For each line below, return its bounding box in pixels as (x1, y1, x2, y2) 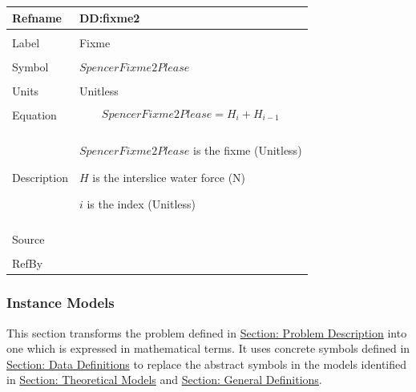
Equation (12, 106, 57, 123)
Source (12, 231, 45, 248)
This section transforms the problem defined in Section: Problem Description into (6, 324, 407, 341)
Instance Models (6, 293, 115, 313)
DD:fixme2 (79, 9, 140, 26)
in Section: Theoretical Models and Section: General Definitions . (6, 371, 322, 388)
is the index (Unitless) (87, 196, 196, 212)
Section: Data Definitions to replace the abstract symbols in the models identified (6, 355, 407, 372)
